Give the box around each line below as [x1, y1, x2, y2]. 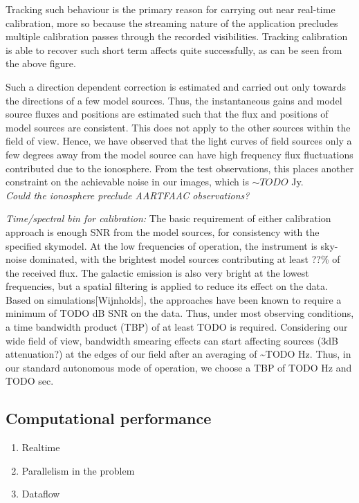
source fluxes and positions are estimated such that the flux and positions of [6, 107, 329, 121]
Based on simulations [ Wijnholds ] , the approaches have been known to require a [6, 292, 342, 307]
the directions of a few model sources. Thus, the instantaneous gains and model [6, 93, 342, 107]
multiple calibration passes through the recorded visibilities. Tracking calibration [6, 29, 348, 44]
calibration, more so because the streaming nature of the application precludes [6, 15, 338, 30]
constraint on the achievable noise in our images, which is [6, 174, 249, 189]
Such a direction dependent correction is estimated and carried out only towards [6, 79, 347, 93]
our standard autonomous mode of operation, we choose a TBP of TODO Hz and [6, 360, 352, 374]
